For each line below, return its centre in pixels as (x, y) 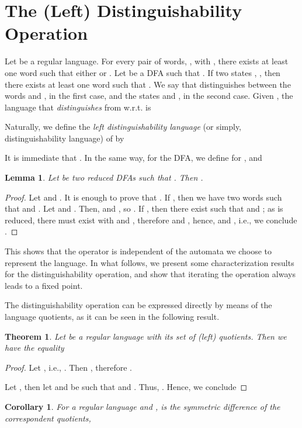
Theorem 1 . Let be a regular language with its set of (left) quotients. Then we (146, 336)
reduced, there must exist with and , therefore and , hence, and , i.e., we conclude (151, 220)
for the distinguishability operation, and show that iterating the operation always (150, 274)
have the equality (34, 348)
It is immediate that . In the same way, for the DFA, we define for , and (133, 158)
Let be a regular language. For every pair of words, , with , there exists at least (147, 61)
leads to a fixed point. (44, 285)
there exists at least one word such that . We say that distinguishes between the (148, 84)
